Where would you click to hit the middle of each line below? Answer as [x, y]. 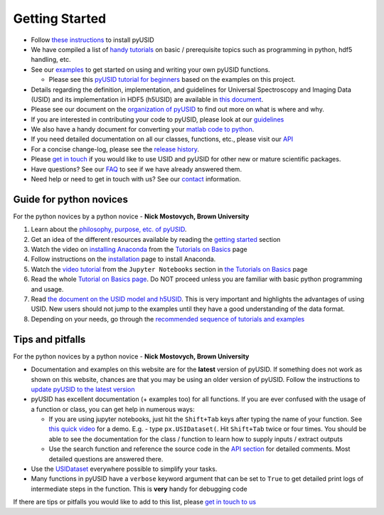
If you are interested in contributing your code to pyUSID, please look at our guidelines [158, 119]
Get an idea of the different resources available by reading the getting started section [156, 239]
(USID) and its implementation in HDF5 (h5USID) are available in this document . [147, 99]
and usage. [47, 289]
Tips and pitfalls [49, 339]
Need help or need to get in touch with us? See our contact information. [136, 179]
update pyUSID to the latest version [83, 389]
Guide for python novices [70, 199]
